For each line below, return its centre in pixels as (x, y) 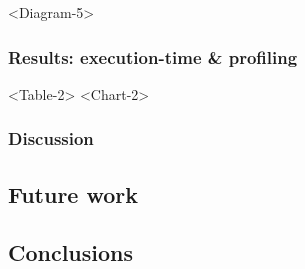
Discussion (51, 138)
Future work (73, 193)
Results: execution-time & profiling (153, 56)
